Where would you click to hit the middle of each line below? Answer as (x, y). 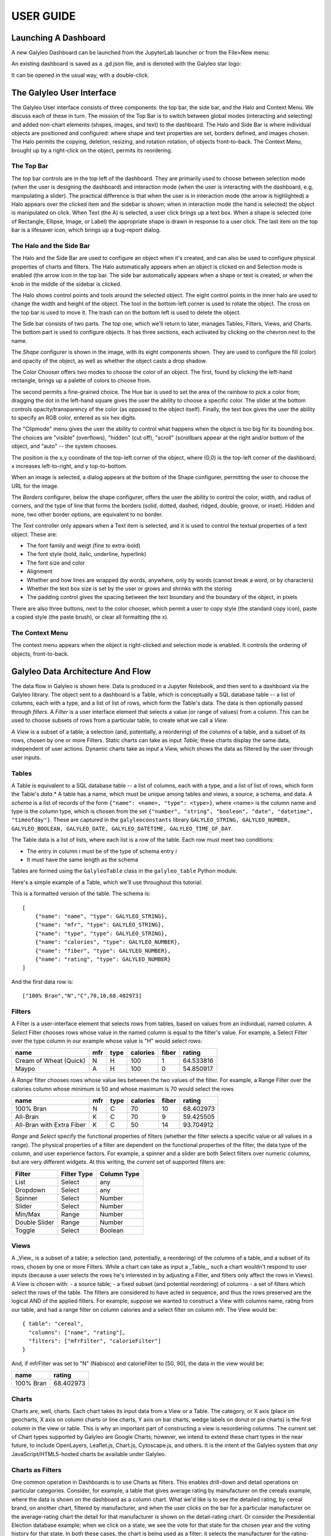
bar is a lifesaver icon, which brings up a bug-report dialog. (86, 230)
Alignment (40, 571)
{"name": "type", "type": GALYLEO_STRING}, (101, 933)
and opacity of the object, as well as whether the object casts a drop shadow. (109, 361)
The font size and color (56, 563)
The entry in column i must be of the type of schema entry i (102, 851)
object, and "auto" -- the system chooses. (64, 446)
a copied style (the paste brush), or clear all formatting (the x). (90, 617)
